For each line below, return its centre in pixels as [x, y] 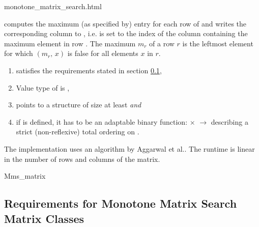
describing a [229, 121]
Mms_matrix [25, 176]
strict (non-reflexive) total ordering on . [78, 132]
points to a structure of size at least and [79, 105]
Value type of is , [43, 87]
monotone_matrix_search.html [53, 6]
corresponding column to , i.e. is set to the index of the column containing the [126, 33]
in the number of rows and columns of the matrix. [82, 159]
